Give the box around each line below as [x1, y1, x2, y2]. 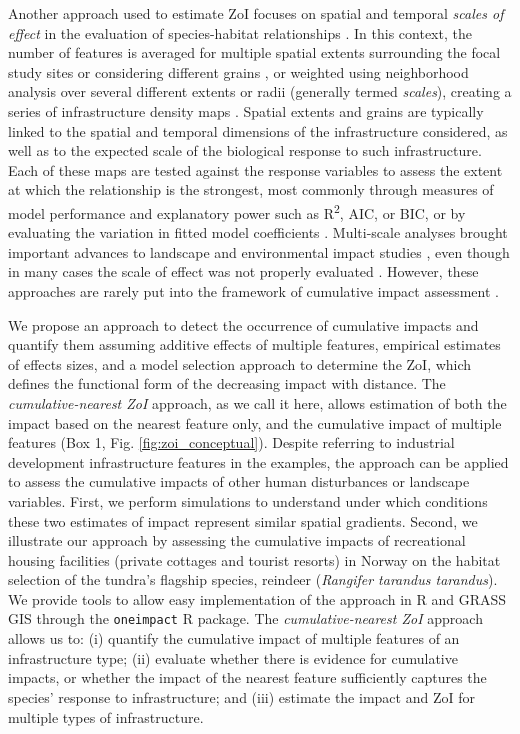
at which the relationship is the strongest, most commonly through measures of [8, 179, 494, 200]
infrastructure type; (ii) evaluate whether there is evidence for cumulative [8, 647, 458, 668]
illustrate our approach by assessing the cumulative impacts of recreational [8, 530, 466, 551]
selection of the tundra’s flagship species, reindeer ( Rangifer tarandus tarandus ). [8, 569, 498, 590]
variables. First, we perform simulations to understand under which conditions [8, 490, 488, 511]
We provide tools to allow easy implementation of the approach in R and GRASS [8, 588, 507, 609]
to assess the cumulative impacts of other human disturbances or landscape [8, 471, 470, 492]
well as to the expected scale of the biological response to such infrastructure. [8, 140, 482, 161]
